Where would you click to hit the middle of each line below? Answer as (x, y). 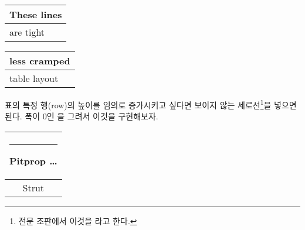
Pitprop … (33, 160)
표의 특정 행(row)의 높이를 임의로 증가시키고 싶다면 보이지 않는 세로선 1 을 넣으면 (151, 104)
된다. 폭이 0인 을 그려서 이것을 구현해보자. (82, 116)
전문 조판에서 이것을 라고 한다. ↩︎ (78, 220)
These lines (36, 14)
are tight (27, 32)
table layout (34, 78)
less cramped (40, 61)
